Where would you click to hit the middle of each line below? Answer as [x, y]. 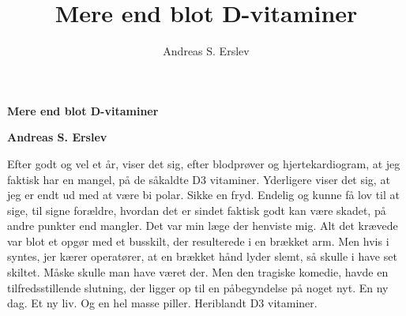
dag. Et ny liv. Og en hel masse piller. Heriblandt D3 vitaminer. [162, 303]
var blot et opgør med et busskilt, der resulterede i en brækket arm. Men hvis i [198, 241]
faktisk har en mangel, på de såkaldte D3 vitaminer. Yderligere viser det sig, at [199, 179]
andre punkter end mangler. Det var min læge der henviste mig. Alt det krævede [203, 226]
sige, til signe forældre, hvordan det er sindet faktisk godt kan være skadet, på [197, 210]
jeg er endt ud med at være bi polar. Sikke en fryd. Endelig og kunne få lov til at [203, 195]
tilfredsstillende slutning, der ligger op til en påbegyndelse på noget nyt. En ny [198, 287]
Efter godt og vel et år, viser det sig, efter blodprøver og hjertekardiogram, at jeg [204, 163]
